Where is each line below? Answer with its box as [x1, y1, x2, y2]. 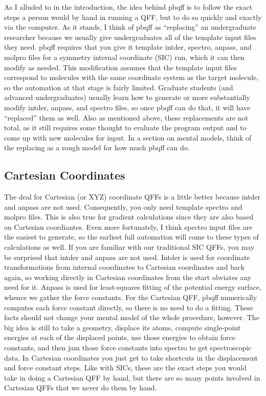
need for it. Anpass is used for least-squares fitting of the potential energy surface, [4, 282, 261, 292]
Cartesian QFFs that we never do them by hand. [4, 382, 157, 393]
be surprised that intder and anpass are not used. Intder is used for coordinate [4, 251, 250, 262]
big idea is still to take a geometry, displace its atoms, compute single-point [4, 322, 241, 332]
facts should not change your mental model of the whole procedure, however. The [4, 312, 259, 323]
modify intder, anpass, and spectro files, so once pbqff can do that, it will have [4, 102, 251, 112]
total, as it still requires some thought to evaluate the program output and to [4, 122, 247, 133]
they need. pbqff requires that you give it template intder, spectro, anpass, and [4, 42, 252, 52]
